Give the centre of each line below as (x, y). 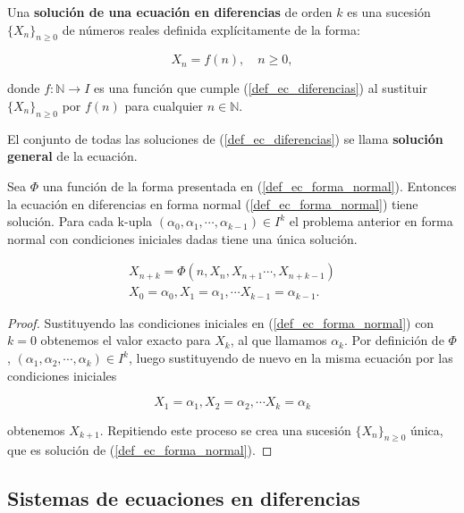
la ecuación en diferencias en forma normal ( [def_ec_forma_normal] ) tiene (213, 203)
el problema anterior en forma (371, 221)
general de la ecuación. (72, 156)
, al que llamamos (278, 340)
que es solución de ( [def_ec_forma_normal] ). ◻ (140, 450)
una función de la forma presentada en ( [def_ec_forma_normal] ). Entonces (249, 185)
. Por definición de (394, 340)
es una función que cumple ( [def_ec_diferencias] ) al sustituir (261, 88)
